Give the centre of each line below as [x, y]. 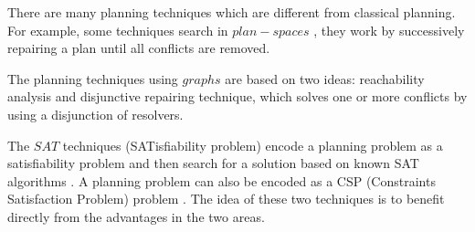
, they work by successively [389, 30]
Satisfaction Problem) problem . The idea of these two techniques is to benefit [226, 199]
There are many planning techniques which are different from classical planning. [232, 12]
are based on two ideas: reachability [325, 78]
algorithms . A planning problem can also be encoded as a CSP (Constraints [222, 180]
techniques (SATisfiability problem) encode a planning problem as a [253, 145]
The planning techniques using [93, 78]
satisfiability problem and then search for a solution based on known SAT [213, 163]
